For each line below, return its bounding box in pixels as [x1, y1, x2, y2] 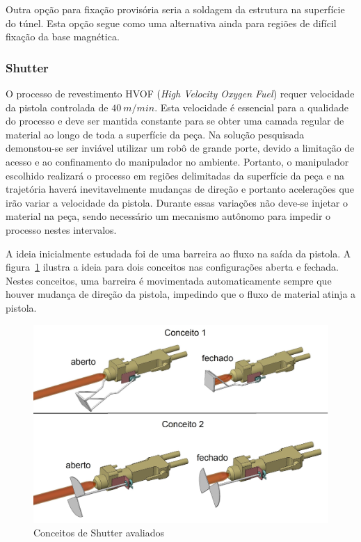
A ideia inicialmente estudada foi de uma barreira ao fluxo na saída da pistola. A [6, 246, 351, 260]
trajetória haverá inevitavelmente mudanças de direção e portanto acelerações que [6, 182, 354, 196]
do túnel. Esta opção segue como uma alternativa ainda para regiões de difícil [6, 15, 337, 30]
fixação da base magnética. [6, 29, 120, 44]
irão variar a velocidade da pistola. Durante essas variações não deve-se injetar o [6, 195, 348, 209]
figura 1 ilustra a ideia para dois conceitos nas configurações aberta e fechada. [6, 260, 339, 274]
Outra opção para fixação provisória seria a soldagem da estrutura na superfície [6, 2, 345, 16]
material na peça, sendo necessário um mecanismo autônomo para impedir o [6, 209, 331, 223]
